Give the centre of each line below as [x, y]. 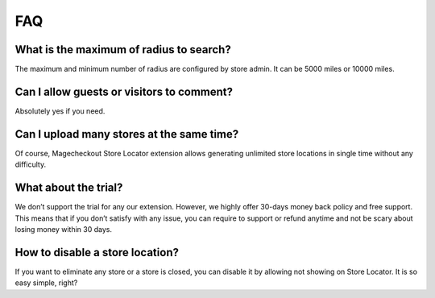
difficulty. [31, 164]
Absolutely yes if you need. [60, 111]
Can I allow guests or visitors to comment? [124, 91]
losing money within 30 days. [64, 229]
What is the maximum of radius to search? [123, 50]
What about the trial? [69, 188]
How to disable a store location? [97, 252]
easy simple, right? [46, 283]
